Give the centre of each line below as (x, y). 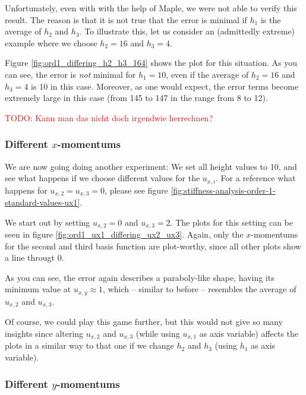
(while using (158, 333)
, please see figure (136, 190)
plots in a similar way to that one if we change (89, 345)
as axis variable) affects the (249, 333)
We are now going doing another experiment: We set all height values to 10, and (151, 166)
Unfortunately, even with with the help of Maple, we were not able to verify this (151, 8)
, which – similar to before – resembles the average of (200, 289)
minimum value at (38, 289)
